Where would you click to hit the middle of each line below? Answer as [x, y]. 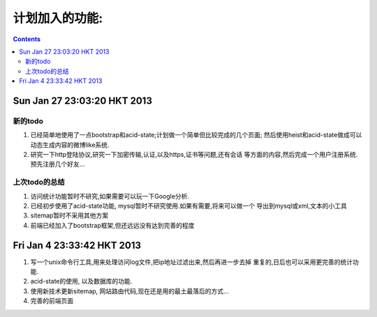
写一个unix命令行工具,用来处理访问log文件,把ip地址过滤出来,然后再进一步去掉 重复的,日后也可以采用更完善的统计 [191, 262]
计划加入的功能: [58, 18]
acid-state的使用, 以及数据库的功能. [81, 281]
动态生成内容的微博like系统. [70, 145]
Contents [27, 39]
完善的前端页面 [52, 301]
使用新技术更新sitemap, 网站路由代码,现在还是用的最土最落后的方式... [130, 291]
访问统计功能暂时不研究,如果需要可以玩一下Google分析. [110, 196]
